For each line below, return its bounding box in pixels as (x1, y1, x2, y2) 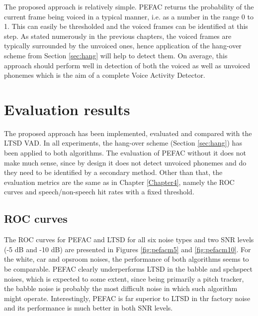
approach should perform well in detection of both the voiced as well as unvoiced (4, 60, 251, 70)
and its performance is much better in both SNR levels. (4, 303, 173, 313)
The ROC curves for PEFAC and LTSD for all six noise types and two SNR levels (4, 234, 254, 245)
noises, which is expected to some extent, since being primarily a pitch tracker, (4, 273, 244, 284)
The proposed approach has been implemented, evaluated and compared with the (4, 128, 252, 138)
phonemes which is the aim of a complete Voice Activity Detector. (4, 70, 205, 80)
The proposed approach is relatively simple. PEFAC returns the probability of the (4, 1, 254, 11)
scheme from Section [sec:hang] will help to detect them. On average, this (4, 50, 228, 60)
